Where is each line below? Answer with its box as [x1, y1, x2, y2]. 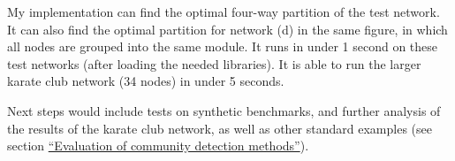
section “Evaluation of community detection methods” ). [7, 136, 309, 155]
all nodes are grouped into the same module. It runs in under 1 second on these [7, 37, 438, 56]
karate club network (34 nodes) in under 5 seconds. [7, 72, 284, 90]
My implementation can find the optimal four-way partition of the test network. [7, 3, 440, 20]
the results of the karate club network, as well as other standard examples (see [7, 119, 432, 137]
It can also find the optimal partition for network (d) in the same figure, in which [7, 19, 448, 38]
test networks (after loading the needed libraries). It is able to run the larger [7, 54, 421, 73]
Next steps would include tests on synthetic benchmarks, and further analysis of [7, 101, 441, 119]
